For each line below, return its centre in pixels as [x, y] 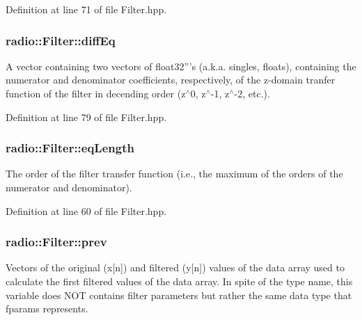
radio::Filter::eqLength [70, 148]
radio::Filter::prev [56, 242]
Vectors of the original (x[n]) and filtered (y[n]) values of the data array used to [175, 267]
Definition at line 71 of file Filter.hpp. [86, 9]
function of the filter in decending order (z [96, 93]
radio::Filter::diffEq [61, 40]
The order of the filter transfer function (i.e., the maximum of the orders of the [174, 174]
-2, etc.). [252, 93]
